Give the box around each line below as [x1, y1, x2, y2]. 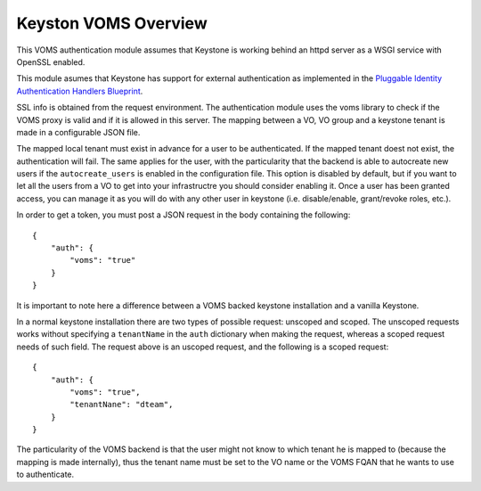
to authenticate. [16, 469, 75, 480]
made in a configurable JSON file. [16, 127, 141, 137]
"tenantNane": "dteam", [69, 399, 174, 410]
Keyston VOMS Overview [16, 13, 208, 33]
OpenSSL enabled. [16, 56, 86, 67]
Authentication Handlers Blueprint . [16, 86, 143, 96]
